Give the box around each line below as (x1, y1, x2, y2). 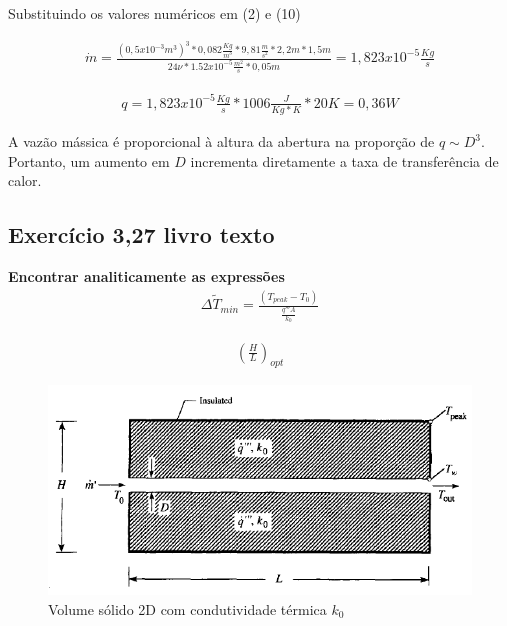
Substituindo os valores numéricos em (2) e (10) (8, 3, 301, 23)
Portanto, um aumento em (8, 150, 170, 171)
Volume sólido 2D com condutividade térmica (48, 598, 327, 619)
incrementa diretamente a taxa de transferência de (190, 150, 499, 171)
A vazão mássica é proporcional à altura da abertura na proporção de (8, 131, 435, 152)
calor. (8, 170, 42, 191)
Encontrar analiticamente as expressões (8, 266, 285, 287)
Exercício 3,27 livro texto (8, 219, 275, 250)
